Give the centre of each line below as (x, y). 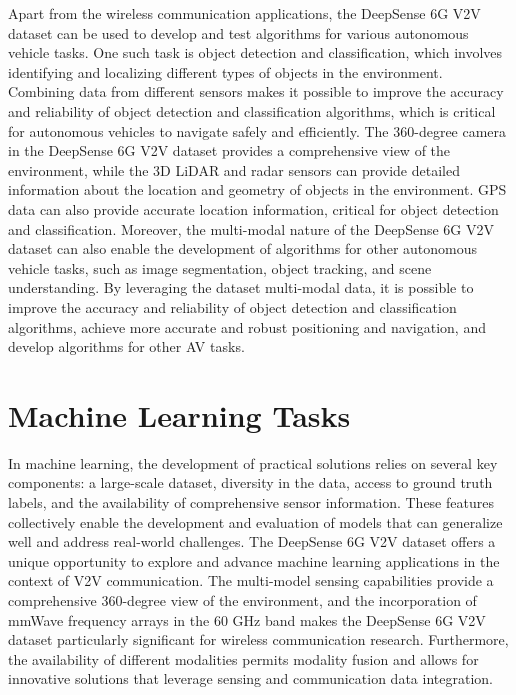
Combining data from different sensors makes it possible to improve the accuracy (256, 91)
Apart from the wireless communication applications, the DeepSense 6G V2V (244, 13)
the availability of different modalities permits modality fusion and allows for (243, 658)
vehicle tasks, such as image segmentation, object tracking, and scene (220, 267)
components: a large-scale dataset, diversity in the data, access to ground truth (250, 482)
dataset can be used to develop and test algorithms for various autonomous (238, 32)
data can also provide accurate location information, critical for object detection (253, 208)
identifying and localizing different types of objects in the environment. (225, 71)
